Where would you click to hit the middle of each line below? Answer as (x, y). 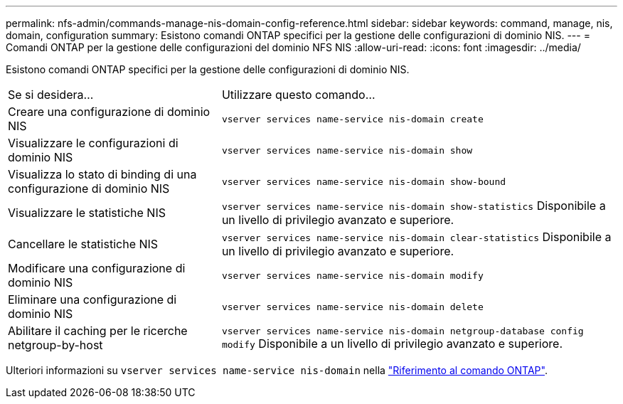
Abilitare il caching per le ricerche (98, 331)
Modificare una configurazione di (97, 268)
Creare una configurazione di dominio (109, 112)
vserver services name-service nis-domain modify (352, 275)
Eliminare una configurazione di (92, 299)
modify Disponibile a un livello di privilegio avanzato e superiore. (392, 343)
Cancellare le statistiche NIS (83, 244)
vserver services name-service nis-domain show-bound (364, 181)
